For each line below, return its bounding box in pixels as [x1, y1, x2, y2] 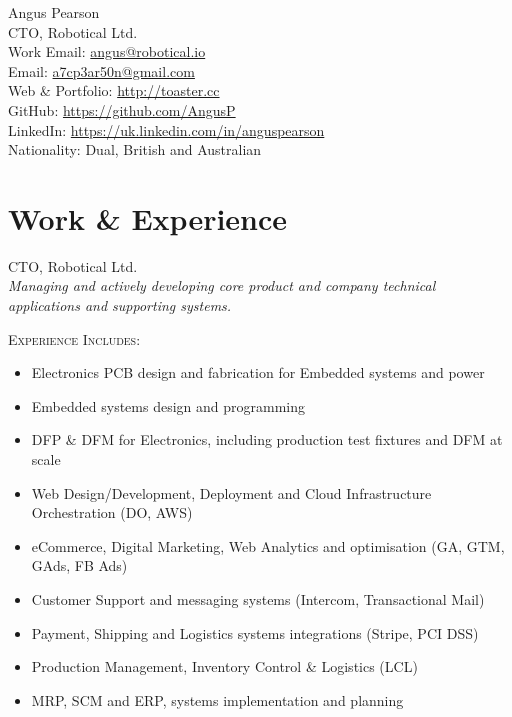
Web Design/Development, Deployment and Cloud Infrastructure [31, 482, 432, 503]
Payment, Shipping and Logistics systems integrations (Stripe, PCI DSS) [31, 622, 479, 643]
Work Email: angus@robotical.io [8, 41, 206, 62]
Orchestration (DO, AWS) [31, 502, 193, 523]
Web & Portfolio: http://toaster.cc [8, 80, 220, 101]
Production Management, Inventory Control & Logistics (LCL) [31, 656, 418, 677]
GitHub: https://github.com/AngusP [8, 99, 236, 120]
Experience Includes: [8, 328, 141, 349]
